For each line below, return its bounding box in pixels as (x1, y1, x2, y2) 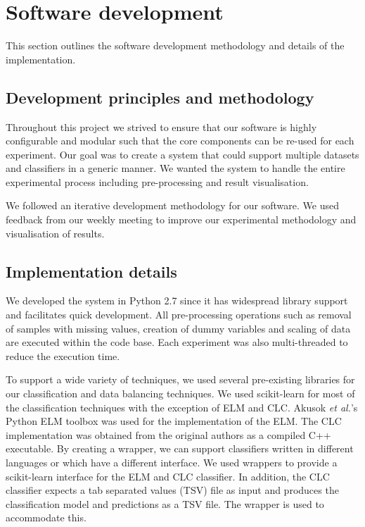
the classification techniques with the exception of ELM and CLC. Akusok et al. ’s (6, 399, 358, 414)
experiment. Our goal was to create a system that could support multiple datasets (6, 147, 359, 161)
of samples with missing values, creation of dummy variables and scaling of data (6, 321, 351, 335)
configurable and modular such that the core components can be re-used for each (6, 133, 354, 148)
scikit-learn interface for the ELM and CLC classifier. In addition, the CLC (6, 469, 330, 483)
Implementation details (6, 260, 177, 282)
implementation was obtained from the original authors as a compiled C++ (6, 427, 331, 442)
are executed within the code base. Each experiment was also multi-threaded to (6, 335, 348, 349)
